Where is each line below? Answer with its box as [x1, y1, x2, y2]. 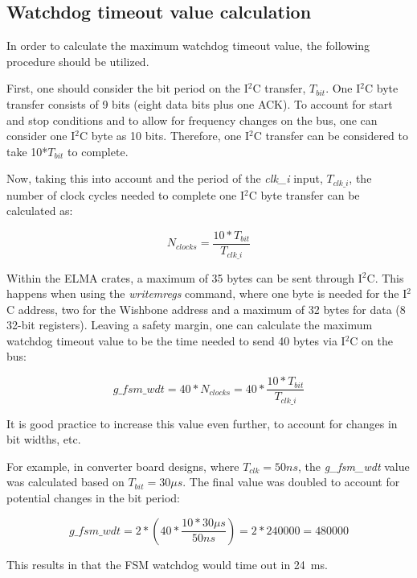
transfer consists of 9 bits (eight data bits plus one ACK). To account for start [6, 95, 393, 112]
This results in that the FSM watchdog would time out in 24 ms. [6, 555, 328, 572]
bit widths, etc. [6, 431, 81, 448]
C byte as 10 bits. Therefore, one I [79, 127, 249, 144]
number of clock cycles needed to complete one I [6, 186, 245, 203]
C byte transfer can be [248, 186, 360, 203]
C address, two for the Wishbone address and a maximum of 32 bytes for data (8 [6, 300, 406, 317]
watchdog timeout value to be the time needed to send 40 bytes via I [6, 332, 345, 349]
